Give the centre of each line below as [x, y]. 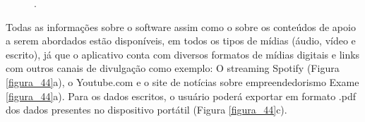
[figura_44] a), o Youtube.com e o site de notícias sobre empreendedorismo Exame [182, 81]
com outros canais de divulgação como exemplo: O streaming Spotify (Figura [173, 68]
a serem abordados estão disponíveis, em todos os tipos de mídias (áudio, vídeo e [181, 41]
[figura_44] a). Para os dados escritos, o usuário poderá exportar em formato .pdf [181, 96]
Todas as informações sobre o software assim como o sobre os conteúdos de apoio [181, 26]
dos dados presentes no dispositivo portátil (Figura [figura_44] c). [146, 110]
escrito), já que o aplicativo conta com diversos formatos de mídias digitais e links [183, 54]
